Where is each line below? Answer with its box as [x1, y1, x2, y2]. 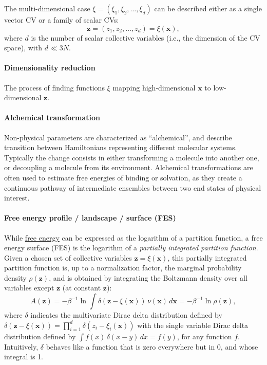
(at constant [62, 282, 101, 293]
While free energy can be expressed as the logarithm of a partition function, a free [4, 232, 263, 243]
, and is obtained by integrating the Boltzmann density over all [49, 272, 247, 283]
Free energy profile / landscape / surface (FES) [4, 212, 176, 223]
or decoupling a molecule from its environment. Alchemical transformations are [4, 162, 253, 173]
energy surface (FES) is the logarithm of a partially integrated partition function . [4, 242, 258, 253]
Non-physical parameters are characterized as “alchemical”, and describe [4, 132, 232, 142]
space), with [4, 42, 42, 53]
